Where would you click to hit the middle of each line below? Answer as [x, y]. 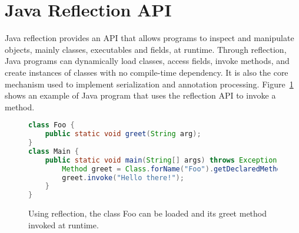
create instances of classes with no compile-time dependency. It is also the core [147, 72]
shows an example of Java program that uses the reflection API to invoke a [140, 95]
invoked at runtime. [64, 224]
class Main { [54, 151]
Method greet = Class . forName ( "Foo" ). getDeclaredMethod [174, 169]
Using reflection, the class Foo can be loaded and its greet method [148, 213]
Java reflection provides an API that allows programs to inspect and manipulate [149, 38]
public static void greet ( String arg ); [123, 134]
